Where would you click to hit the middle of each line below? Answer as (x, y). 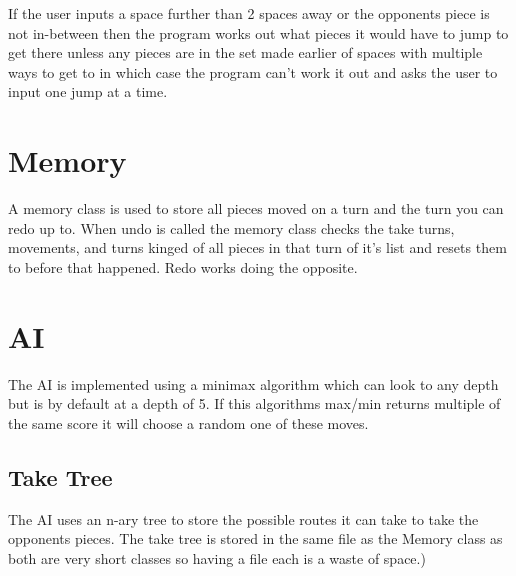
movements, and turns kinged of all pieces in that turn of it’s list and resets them (257, 247)
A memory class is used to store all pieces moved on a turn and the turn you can (256, 208)
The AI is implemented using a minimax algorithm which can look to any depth (253, 383)
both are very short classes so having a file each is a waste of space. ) (217, 557)
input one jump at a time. (88, 91)
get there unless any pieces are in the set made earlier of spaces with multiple (245, 52)
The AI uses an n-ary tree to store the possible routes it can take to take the (243, 518)
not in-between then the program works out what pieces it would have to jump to (258, 32)
